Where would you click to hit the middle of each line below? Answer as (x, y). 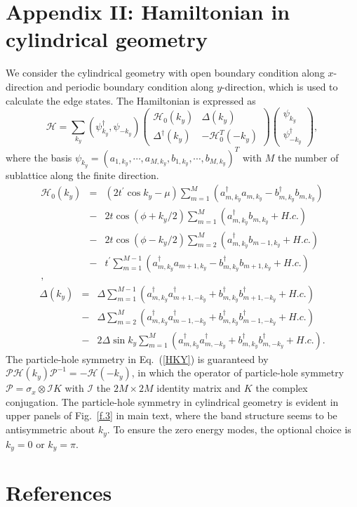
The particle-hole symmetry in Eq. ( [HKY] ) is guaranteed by (137, 358)
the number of (308, 157)
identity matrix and (199, 388)
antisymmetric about (50, 429)
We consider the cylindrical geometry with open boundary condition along (165, 73)
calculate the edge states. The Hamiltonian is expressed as (131, 100)
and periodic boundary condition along (130, 86)
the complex (282, 388)
